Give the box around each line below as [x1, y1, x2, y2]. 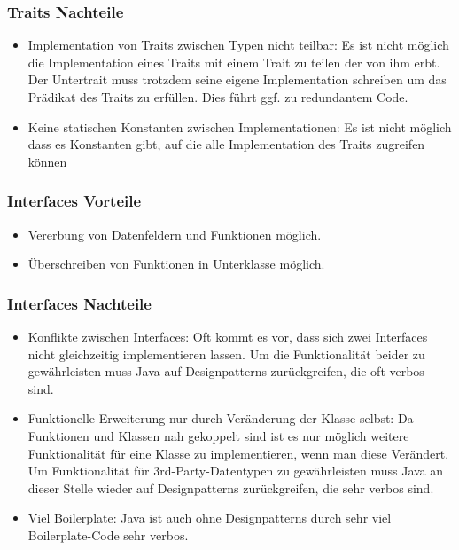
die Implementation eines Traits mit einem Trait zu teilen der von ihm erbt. [27, 52, 440, 71]
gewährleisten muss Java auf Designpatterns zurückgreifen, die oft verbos [27, 362, 424, 381]
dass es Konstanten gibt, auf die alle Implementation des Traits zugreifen [27, 135, 425, 153]
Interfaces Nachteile [7, 292, 152, 314]
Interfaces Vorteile [7, 190, 142, 212]
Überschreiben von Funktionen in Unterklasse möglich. [27, 255, 325, 273]
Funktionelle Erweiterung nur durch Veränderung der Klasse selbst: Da [27, 409, 414, 428]
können [27, 152, 67, 170]
